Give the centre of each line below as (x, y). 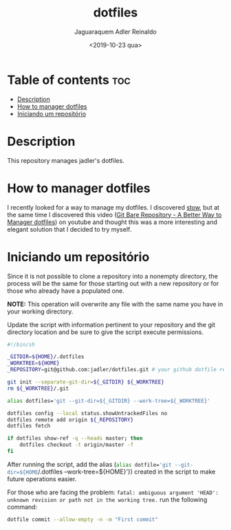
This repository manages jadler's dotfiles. (66, 160)
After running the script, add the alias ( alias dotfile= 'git (89, 464)
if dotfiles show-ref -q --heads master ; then (75, 439)
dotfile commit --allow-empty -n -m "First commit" (82, 519)
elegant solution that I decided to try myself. (69, 229)
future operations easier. (42, 478)
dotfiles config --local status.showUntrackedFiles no (87, 413)
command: (22, 507)
